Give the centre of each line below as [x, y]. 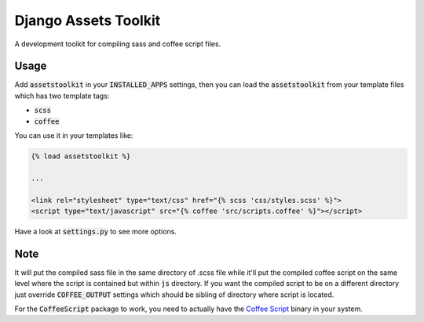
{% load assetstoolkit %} [81, 156]
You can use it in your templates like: [74, 136]
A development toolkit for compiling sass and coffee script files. [118, 44]
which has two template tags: [62, 96]
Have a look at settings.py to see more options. [95, 231]
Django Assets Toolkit [88, 20]
